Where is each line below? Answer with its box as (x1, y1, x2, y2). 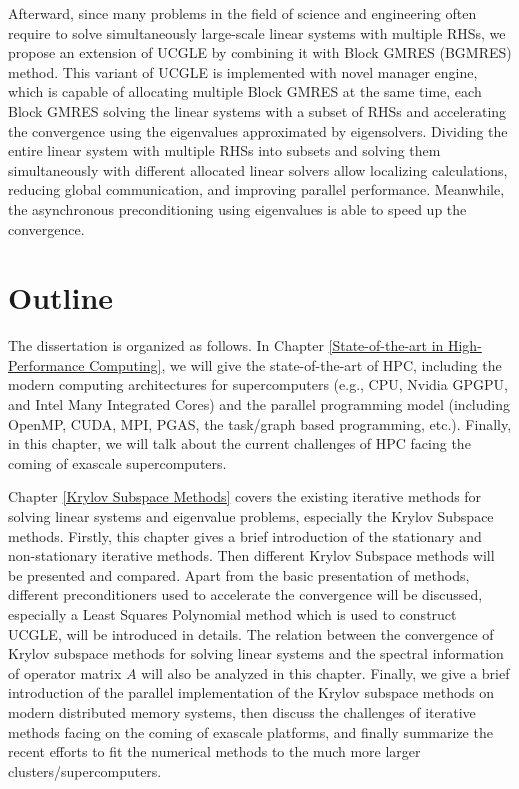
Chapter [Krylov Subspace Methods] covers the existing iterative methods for (8, 486, 482, 507)
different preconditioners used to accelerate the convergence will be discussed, (8, 584, 483, 605)
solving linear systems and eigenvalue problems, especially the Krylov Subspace (8, 506, 494, 526)
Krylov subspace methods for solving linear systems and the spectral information (8, 643, 504, 664)
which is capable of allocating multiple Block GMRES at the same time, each (8, 81, 482, 102)
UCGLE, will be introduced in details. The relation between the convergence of (8, 623, 494, 644)
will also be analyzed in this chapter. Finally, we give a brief (141, 662, 510, 683)
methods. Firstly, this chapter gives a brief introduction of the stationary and (8, 525, 482, 546)
